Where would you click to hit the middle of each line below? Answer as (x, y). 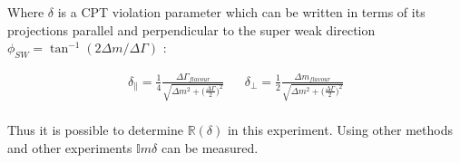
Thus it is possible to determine (95, 130)
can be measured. (210, 148)
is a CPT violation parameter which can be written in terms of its (241, 12)
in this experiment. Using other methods (340, 130)
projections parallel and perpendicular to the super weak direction (191, 29)
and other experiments (70, 148)
